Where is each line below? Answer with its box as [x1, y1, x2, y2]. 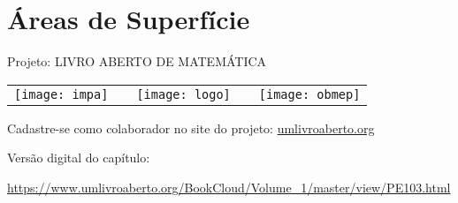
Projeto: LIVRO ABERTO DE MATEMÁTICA [7, 52, 267, 71]
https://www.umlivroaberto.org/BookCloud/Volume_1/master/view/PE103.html [7, 177, 451, 196]
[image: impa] [14, 86, 109, 101]
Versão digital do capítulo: [7, 148, 150, 167]
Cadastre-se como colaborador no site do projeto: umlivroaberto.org [7, 118, 375, 137]
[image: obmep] [258, 86, 361, 101]
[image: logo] [136, 86, 231, 101]
